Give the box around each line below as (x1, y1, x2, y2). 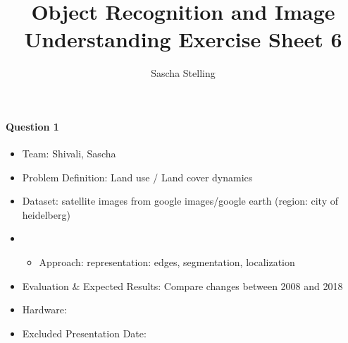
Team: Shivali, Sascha (22, 146, 116, 161)
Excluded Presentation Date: (22, 325, 147, 340)
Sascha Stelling (151, 66, 216, 80)
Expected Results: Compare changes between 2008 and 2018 (82, 278, 343, 293)
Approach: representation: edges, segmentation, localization (39, 255, 295, 270)
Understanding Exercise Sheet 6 (24, 25, 342, 54)
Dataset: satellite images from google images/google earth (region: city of (22, 193, 338, 208)
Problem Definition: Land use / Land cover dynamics (22, 169, 253, 184)
